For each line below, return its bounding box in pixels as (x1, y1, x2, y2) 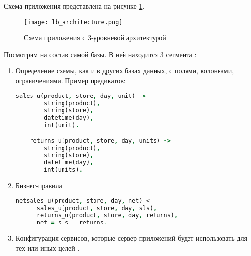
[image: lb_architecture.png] (24, 18, 123, 26)
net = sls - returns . (36, 219, 107, 226)
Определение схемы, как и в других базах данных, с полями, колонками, (15, 65, 234, 76)
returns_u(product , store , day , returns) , (36, 212, 178, 219)
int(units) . (44, 166, 83, 174)
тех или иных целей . (15, 242, 80, 253)
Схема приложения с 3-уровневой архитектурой (24, 32, 166, 43)
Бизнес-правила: (15, 180, 64, 191)
